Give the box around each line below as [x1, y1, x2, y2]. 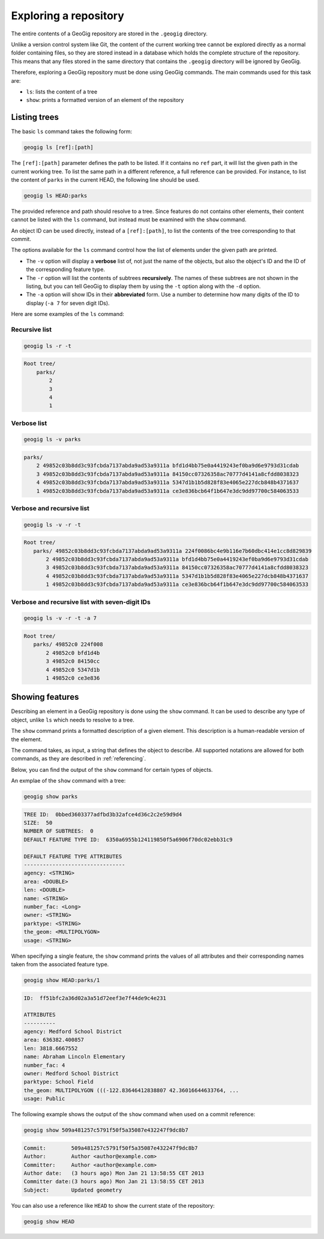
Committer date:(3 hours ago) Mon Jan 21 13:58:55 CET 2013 [23, 1178, 205, 1185]
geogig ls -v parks [23, 436, 81, 443]
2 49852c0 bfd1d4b [46, 649, 100, 656]
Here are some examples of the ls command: [11, 311, 124, 318]
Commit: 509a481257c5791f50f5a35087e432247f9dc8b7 [23, 1144, 198, 1151]
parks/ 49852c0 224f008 [33, 641, 103, 648]
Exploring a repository [11, 9, 124, 22]
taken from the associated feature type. [11, 960, 109, 968]
